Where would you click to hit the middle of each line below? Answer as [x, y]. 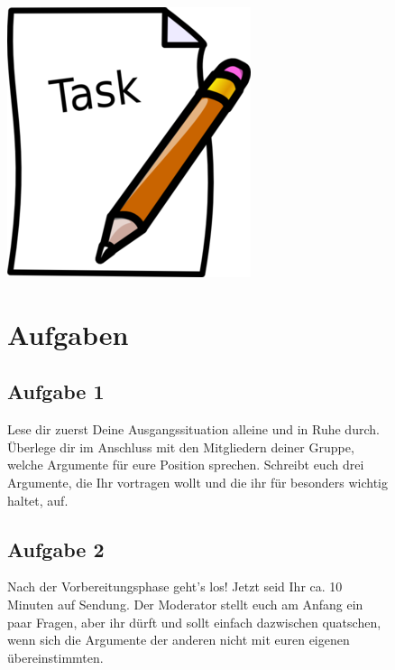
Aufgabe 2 [56, 549]
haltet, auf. [38, 500]
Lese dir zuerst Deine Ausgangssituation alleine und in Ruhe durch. [193, 429]
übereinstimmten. [55, 657]
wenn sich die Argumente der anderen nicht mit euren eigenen [179, 640]
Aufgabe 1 [56, 391]
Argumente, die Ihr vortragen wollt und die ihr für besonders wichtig [198, 482]
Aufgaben [68, 334]
